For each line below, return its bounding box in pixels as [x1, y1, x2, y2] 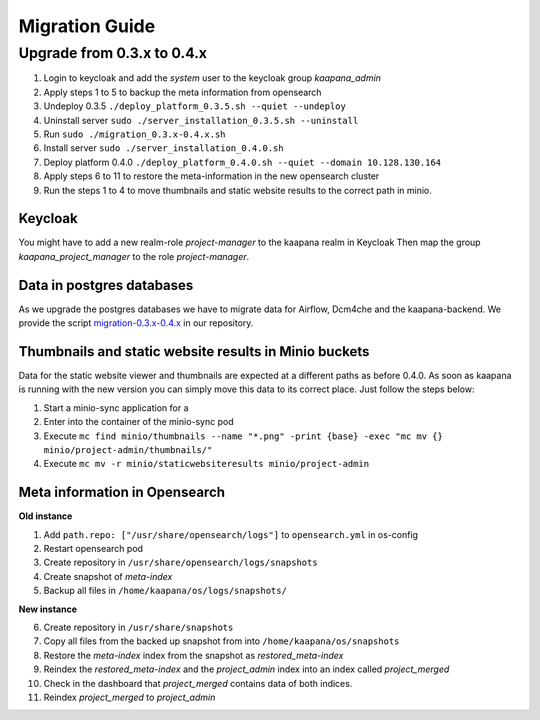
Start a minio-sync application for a [43, 401, 189, 414]
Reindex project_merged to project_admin [43, 691, 216, 703]
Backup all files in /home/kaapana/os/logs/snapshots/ [43, 585, 287, 597]
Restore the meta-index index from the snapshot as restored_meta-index [43, 649, 344, 661]
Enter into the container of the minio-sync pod [43, 416, 234, 428]
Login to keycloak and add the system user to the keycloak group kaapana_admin [43, 72, 382, 84]
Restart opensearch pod [43, 543, 144, 555]
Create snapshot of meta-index [43, 570, 173, 582]
